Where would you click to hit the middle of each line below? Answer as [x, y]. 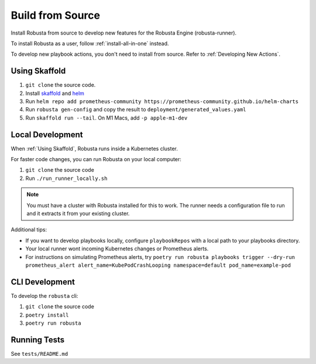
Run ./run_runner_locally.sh [66, 178]
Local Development [47, 135]
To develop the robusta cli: [44, 295]
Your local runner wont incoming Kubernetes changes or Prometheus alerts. [117, 249]
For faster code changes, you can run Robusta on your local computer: [96, 159]
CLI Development [43, 282]
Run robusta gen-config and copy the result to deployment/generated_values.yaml [136, 110]
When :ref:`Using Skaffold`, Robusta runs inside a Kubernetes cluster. [95, 148]
